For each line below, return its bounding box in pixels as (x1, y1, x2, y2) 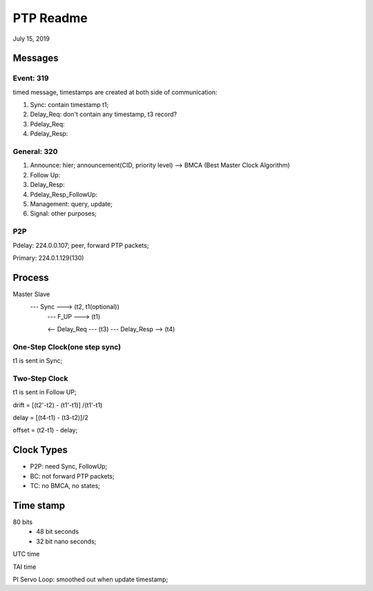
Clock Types (12, 444, 68, 456)
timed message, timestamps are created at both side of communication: (12, 88, 218, 96)
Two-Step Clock (12, 374, 68, 383)
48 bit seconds (36, 527, 79, 536)
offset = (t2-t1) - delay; (12, 426, 78, 434)
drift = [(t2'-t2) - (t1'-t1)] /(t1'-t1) (12, 400, 103, 409)
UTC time (12, 550, 40, 559)
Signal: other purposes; (30, 209, 97, 217)
